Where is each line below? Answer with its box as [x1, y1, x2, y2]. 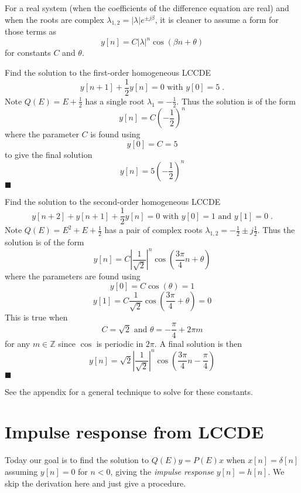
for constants [5, 46, 51, 59]
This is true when [5, 310, 68, 323]
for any [5, 337, 30, 349]
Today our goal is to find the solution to [5, 454, 149, 466]
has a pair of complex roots [104, 224, 203, 236]
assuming [5, 465, 38, 477]
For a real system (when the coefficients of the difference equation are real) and [5, 2, 289, 13]
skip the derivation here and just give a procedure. [5, 477, 186, 489]
